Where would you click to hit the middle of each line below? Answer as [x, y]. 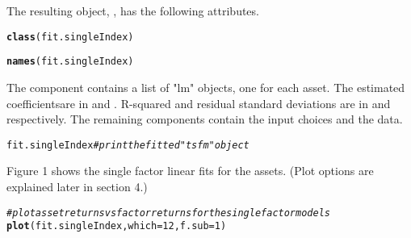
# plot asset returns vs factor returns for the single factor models [168, 213]
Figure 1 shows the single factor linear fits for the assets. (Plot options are [190, 171]
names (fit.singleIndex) [70, 62]
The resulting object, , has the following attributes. [133, 10]
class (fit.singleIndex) [70, 37]
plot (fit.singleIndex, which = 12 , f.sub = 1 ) [117, 226]
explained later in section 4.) [77, 186]
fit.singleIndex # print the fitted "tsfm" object [128, 145]
